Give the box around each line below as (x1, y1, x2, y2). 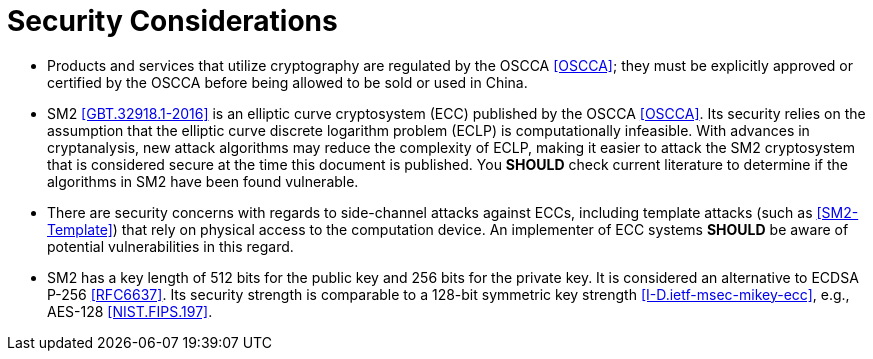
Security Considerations (7, 4, 338, 38)
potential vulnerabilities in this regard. (47, 237, 294, 255)
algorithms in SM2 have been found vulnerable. (47, 172, 359, 190)
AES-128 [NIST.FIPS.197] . (47, 302, 213, 320)
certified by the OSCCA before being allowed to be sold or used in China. (47, 73, 528, 91)
